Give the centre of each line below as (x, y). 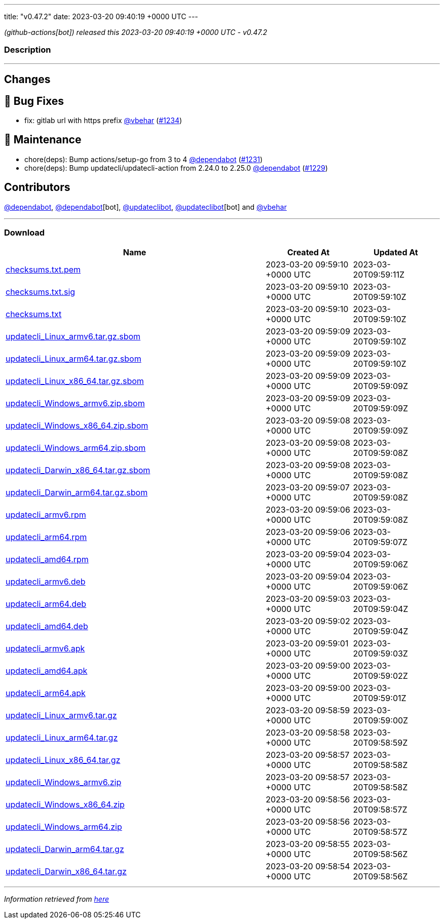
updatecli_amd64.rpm (47, 560)
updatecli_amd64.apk (47, 671)
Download (25, 233)
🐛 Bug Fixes (34, 101)
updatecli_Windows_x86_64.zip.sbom (77, 426)
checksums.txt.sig (41, 292)
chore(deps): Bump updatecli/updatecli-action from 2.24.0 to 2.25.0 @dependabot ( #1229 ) (176, 168)
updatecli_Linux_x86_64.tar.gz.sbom (75, 381)
